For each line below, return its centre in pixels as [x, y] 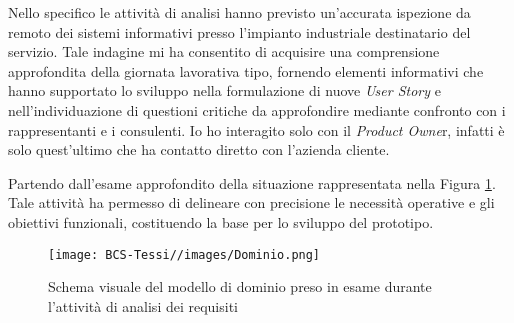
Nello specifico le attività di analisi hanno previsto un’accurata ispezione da [239, 12]
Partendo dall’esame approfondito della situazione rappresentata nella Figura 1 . [252, 182]
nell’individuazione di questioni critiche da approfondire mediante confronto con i [257, 109]
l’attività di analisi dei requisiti [143, 305]
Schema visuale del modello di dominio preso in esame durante [240, 286]
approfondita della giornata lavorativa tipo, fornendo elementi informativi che [246, 70]
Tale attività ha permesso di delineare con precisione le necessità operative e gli [251, 202]
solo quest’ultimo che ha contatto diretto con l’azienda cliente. [199, 149]
